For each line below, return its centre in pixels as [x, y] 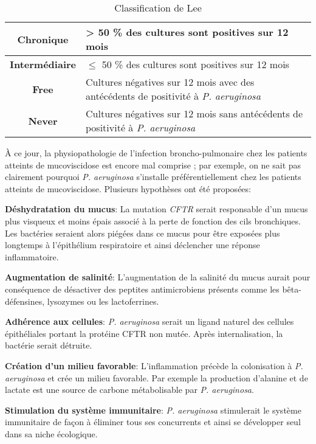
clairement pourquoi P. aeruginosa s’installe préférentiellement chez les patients [153, 177]
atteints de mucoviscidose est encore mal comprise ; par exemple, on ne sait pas [153, 165]
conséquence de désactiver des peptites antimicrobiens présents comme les [142, 289]
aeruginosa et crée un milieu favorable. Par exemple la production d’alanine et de [156, 377]
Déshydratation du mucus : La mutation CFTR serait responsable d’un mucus [156, 209]
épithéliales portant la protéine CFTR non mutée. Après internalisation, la [144, 333]
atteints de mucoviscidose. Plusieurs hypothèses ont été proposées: [128, 188]
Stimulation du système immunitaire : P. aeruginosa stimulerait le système [153, 410]
